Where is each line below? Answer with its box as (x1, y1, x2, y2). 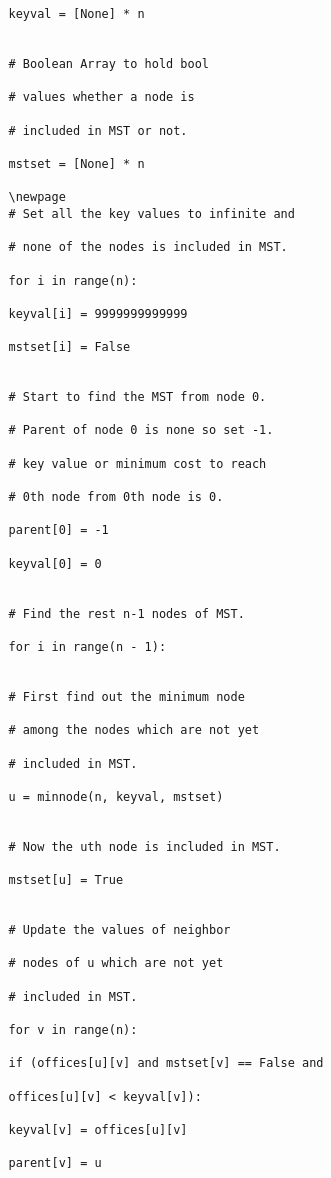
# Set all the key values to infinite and (8, 206, 295, 221)
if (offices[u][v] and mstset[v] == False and (8, 1056, 324, 1071)
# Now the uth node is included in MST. (8, 839, 281, 854)
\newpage (8, 190, 66, 205)
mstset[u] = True (8, 873, 124, 888)
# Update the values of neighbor (8, 923, 231, 938)
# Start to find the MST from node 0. (8, 390, 267, 405)
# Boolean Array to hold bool (8, 56, 209, 71)
